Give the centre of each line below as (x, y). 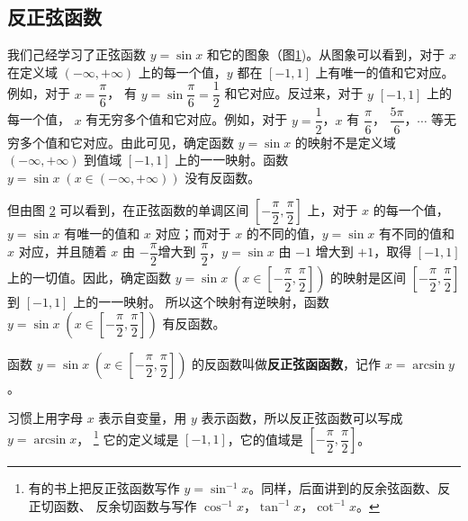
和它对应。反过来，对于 (294, 93)
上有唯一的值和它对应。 (385, 72)
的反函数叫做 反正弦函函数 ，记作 (287, 363)
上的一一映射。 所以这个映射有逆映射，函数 (201, 301)
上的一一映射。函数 (232, 160)
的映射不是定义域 (345, 142)
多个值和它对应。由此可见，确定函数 (126, 142)
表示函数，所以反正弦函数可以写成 (302, 418)
